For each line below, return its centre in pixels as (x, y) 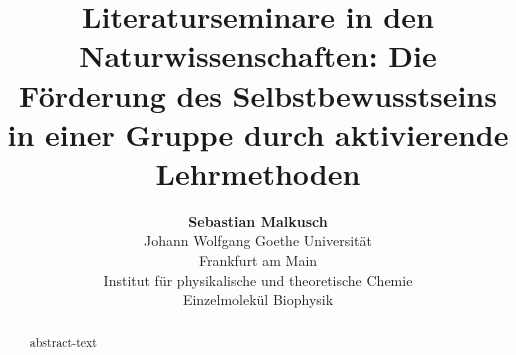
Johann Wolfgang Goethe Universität (258, 240)
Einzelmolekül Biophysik (258, 299)
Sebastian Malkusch (258, 220)
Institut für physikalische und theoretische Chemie (258, 279)
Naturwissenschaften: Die (258, 55)
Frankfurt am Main (258, 260)
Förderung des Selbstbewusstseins (258, 94)
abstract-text (63, 341)
